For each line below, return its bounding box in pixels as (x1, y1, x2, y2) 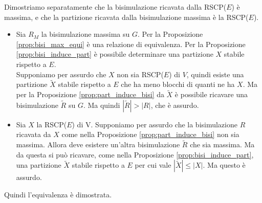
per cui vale (135, 160, 171, 170)
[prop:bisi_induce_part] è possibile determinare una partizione (16, 49, 213, 59)
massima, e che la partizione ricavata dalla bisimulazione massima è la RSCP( (4, 11, 249, 22)
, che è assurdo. (150, 99, 199, 110)
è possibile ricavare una (174, 89, 248, 100)
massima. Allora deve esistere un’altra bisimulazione (16, 139, 180, 150)
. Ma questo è (203, 160, 246, 170)
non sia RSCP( (117, 69, 164, 79)
